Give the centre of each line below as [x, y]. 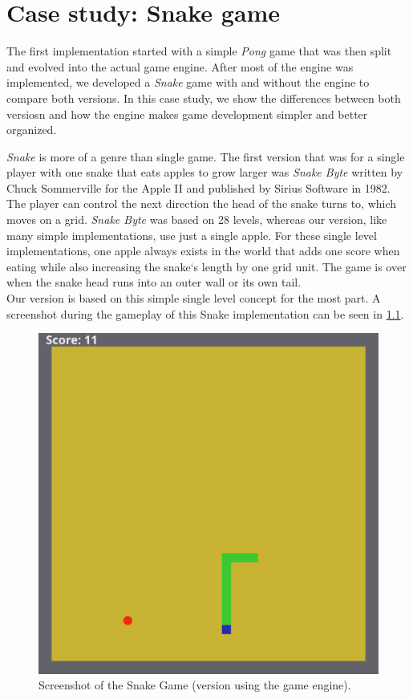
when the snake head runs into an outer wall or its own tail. [154, 282]
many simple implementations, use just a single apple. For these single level [192, 235]
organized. [32, 130]
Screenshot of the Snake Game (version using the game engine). [195, 685]
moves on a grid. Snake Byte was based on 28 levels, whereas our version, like [197, 219]
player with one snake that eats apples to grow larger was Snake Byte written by [205, 172]
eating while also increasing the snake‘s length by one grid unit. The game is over [206, 266]
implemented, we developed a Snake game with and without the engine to [188, 82]
